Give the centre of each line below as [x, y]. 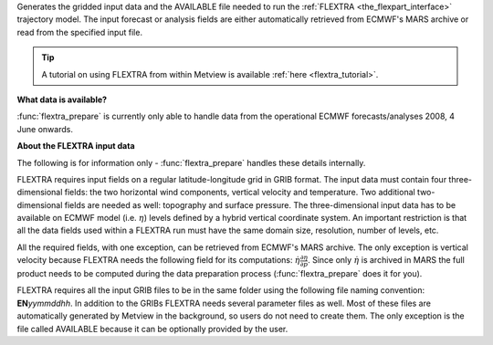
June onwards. [45, 129]
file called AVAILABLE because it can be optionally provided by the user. [152, 329]
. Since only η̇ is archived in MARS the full [386, 260]
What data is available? [62, 99]
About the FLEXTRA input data [76, 146]
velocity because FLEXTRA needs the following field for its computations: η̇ [158, 260]
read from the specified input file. [80, 32]
